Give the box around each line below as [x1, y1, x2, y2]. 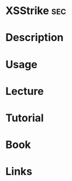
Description [5, 31, 64, 45]
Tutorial [5, 111, 44, 124]
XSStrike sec [5, 4, 67, 18]
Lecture [5, 84, 44, 98]
